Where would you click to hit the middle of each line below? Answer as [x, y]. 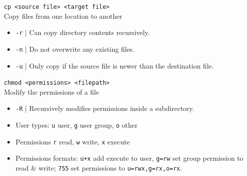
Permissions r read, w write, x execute [73, 141]
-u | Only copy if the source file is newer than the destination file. [115, 65]
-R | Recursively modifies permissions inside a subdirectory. [105, 108]
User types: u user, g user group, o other [77, 125]
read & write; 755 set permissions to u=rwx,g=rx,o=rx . [99, 168]
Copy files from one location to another [63, 16]
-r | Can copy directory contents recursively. [83, 32]
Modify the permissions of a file [52, 91]
